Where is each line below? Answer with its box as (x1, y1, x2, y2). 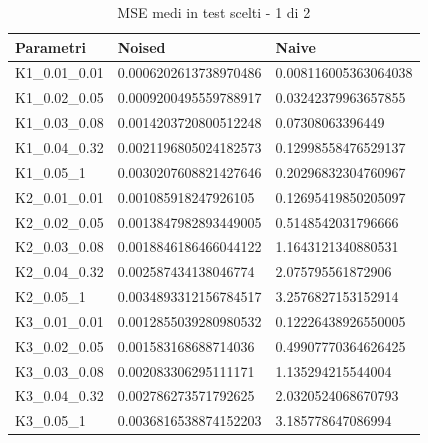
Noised (117, 36, 166, 57)
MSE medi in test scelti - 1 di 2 (117, 2, 311, 22)
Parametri (15, 36, 86, 57)
